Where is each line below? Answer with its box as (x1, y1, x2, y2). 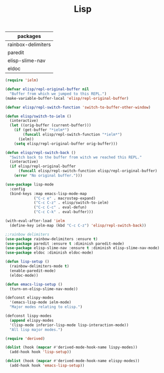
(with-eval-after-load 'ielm (5, 219, 65, 224)
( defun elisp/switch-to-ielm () (5, 113, 71, 119)
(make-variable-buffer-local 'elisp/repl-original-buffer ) (5, 96, 129, 101)
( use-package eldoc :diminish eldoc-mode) (5, 250, 94, 255)
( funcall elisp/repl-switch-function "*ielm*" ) (23, 132, 122, 137)
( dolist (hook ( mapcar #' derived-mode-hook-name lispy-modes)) (5, 345, 138, 350)
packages (17, 33, 41, 40)
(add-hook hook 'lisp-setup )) (9, 349, 71, 355)
